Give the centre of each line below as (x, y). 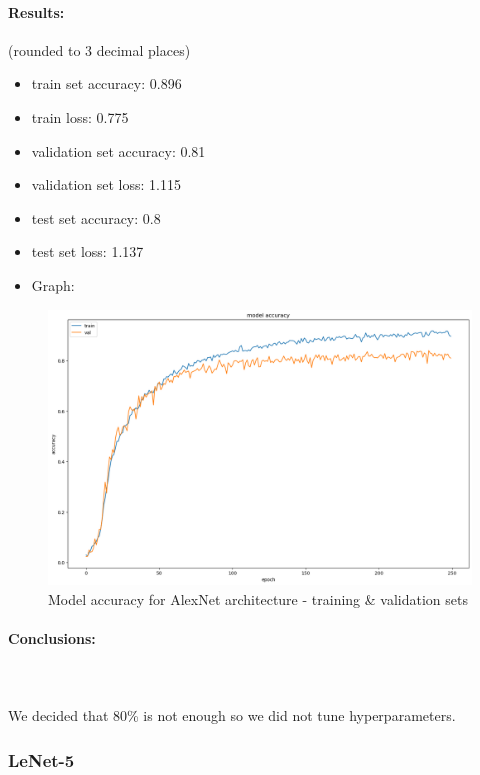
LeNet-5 (41, 760)
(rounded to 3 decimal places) (99, 49)
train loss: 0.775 (80, 116)
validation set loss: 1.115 (106, 184)
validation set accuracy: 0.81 (118, 150)
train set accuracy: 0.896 (106, 83)
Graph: (53, 284)
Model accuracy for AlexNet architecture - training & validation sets (258, 598)
